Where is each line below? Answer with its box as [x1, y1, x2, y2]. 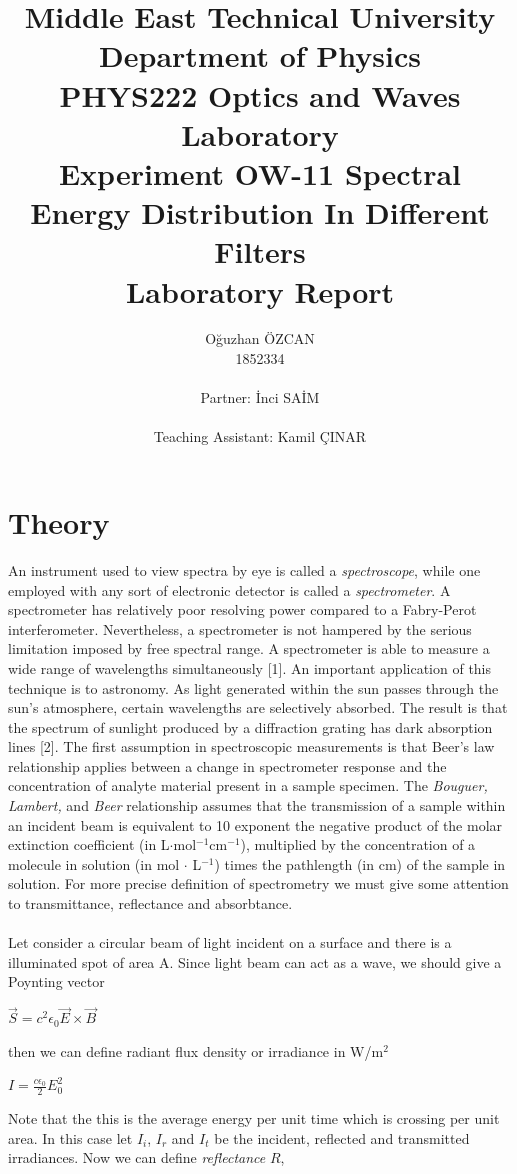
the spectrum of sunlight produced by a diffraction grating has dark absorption [8, 716, 493, 737]
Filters [214, 231, 306, 272]
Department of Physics [99, 35, 421, 76]
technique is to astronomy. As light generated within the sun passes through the [8, 677, 499, 698]
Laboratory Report [125, 270, 395, 311]
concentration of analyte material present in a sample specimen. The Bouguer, [8, 775, 488, 796]
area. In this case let [8, 1127, 133, 1148]
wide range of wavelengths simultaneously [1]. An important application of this [8, 657, 492, 678]
